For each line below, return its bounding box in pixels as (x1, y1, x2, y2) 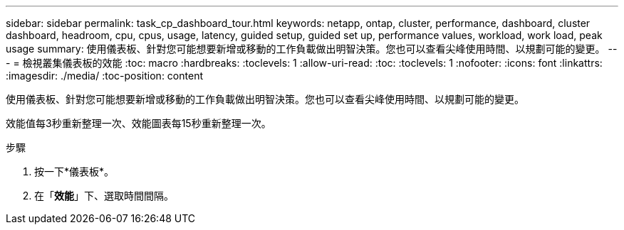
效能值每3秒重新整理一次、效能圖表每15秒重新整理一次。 (6, 117, 271, 129)
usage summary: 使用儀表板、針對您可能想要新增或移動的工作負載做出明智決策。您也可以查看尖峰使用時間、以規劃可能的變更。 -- (6, 43, 618, 55)
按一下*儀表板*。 (34, 165, 115, 177)
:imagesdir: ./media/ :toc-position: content (6, 70, 203, 82)
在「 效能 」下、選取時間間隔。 (34, 190, 174, 202)
